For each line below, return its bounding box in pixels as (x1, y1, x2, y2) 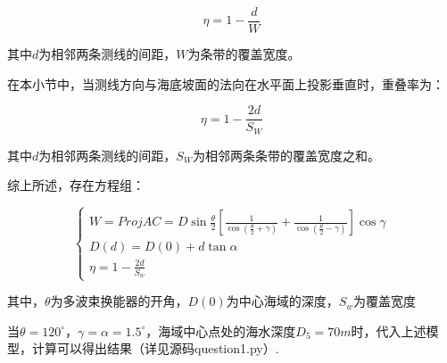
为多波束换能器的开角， (50, 292, 188, 310)
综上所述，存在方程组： (7, 176, 145, 194)
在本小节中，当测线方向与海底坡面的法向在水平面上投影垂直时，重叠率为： (7, 74, 444, 93)
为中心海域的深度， (226, 292, 339, 310)
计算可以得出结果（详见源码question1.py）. (31, 339, 279, 358)
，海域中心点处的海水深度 (145, 321, 296, 340)
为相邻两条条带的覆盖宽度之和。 (192, 145, 380, 164)
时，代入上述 (351, 321, 426, 340)
